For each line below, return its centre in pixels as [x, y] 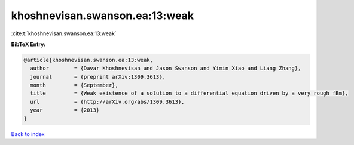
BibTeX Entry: [28, 44]
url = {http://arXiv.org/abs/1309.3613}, [107, 102]
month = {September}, [74, 85]
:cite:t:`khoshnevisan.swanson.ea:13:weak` [64, 33]
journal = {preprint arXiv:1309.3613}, [98, 77]
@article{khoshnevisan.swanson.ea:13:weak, [89, 60]
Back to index [28, 134]
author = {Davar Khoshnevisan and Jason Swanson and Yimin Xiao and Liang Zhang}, [166, 68]
